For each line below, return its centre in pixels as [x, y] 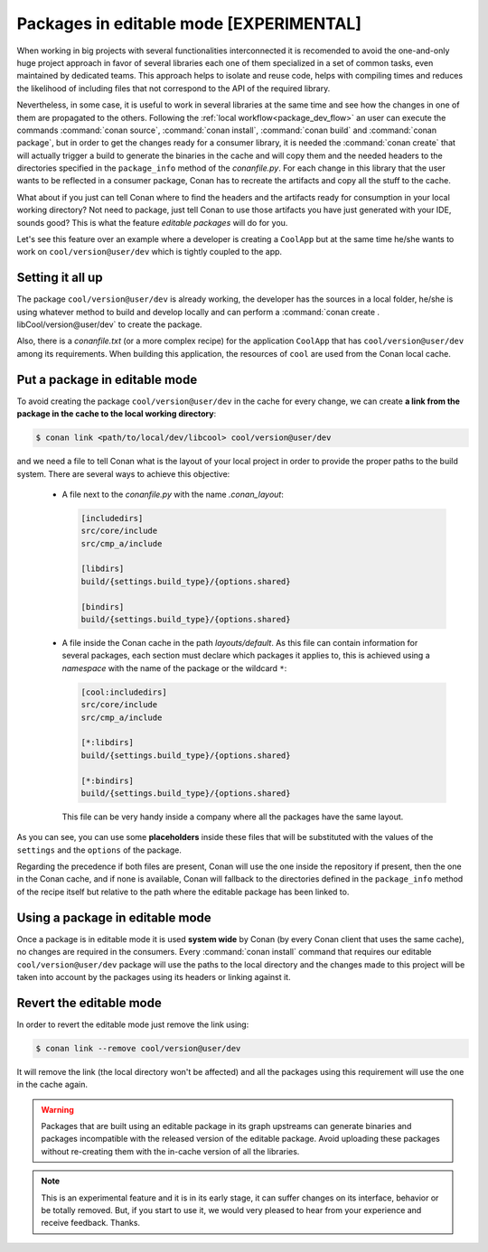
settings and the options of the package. [99, 850]
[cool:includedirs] [124, 692]
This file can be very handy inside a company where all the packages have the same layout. [233, 817]
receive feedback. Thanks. [90, 1223]
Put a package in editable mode [107, 379]
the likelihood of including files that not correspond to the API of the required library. [174, 88]
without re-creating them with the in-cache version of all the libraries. [170, 1151]
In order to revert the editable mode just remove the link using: [133, 1024]
